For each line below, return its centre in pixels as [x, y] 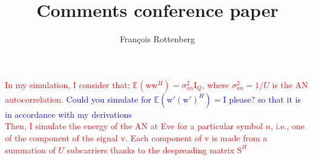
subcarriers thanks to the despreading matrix [150, 149]
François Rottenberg [157, 39]
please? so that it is [265, 99]
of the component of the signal [61, 137]
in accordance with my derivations [68, 114]
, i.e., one [288, 126]
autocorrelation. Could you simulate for [78, 99]
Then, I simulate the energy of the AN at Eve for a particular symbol [134, 126]
